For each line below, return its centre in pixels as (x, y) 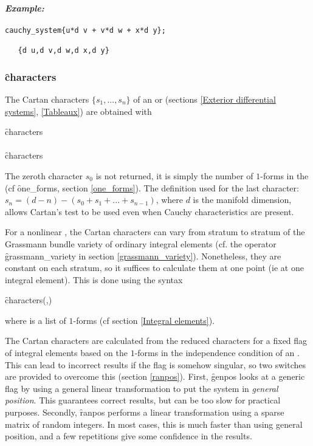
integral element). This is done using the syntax (94, 279)
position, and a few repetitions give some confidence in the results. (129, 436)
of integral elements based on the (67, 353)
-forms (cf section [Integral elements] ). (144, 320)
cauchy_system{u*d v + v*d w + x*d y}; (85, 30)
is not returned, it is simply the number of (174, 175)
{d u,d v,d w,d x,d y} (64, 51)
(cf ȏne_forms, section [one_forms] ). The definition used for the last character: (152, 187)
